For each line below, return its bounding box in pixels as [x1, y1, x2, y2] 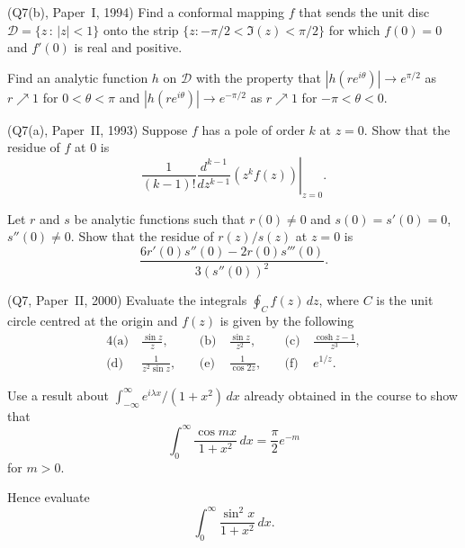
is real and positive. [74, 38, 183, 57]
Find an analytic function [7, 67, 148, 86]
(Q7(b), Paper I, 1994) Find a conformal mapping [7, 3, 285, 21]
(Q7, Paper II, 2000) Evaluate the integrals [7, 291, 247, 310]
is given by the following [219, 311, 354, 330]
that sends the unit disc [299, 3, 430, 21]
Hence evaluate [7, 488, 90, 507]
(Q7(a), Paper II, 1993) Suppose [7, 120, 188, 139]
